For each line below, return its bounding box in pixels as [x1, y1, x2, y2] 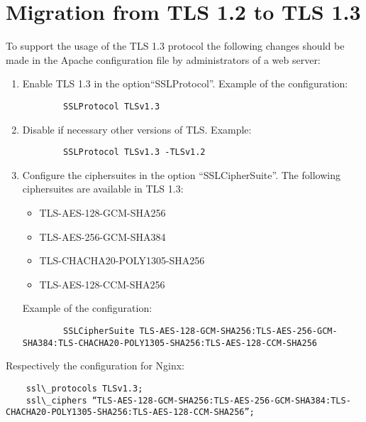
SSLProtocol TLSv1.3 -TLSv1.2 [63, 147, 206, 158]
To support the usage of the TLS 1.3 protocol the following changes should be [6, 38, 345, 53]
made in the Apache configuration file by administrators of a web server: [6, 52, 321, 67]
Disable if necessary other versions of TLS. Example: [22, 121, 252, 136]
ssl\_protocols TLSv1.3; [26, 383, 143, 394]
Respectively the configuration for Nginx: [6, 358, 184, 373]
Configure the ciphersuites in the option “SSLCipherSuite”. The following [22, 167, 340, 182]
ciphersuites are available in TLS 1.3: [22, 181, 184, 196]
